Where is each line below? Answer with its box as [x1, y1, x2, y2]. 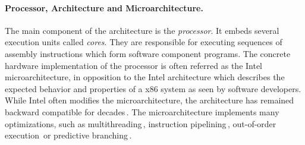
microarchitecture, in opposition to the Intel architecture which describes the [5, 71, 285, 83]
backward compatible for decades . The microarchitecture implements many [5, 105, 279, 118]
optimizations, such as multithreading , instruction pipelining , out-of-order [5, 117, 276, 130]
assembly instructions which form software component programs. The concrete [5, 47, 291, 59]
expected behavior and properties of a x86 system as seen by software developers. [5, 82, 301, 94]
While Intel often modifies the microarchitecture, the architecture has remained [5, 94, 294, 106]
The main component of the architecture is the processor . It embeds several [5, 24, 279, 36]
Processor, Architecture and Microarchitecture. [5, 1, 203, 14]
